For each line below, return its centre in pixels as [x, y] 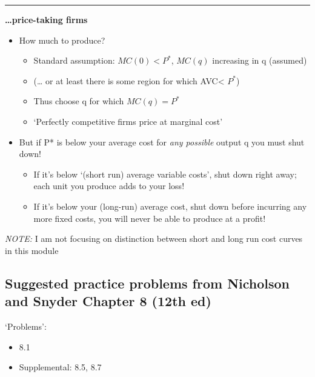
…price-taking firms [46, 19]
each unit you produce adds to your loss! [109, 186]
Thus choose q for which [79, 101]
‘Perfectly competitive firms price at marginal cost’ [128, 121]
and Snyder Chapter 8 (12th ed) [108, 301]
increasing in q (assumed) [260, 60]
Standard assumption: [74, 60]
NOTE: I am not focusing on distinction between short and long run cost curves [154, 239]
